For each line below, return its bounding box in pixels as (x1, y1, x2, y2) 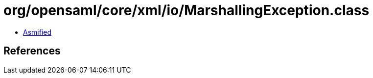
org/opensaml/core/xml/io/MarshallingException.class (3, 2, 370, 19)
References (3, 45, 61, 57)
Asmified (23, 27, 52, 36)
